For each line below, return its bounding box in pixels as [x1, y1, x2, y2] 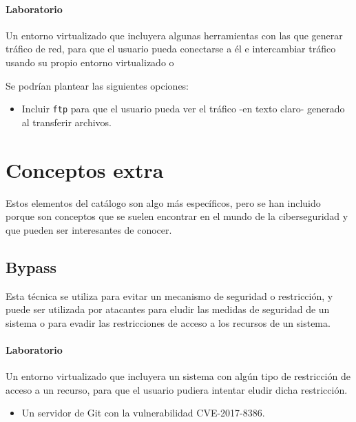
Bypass [6, 256, 57, 277]
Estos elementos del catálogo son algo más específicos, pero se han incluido [6, 195, 321, 210]
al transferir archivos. [21, 114, 112, 129]
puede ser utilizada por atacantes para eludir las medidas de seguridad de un [6, 302, 330, 316]
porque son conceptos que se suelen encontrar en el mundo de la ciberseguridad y [6, 209, 348, 223]
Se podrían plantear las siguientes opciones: [6, 78, 189, 92]
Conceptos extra [6, 155, 164, 183]
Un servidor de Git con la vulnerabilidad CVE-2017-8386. [21, 405, 265, 420]
